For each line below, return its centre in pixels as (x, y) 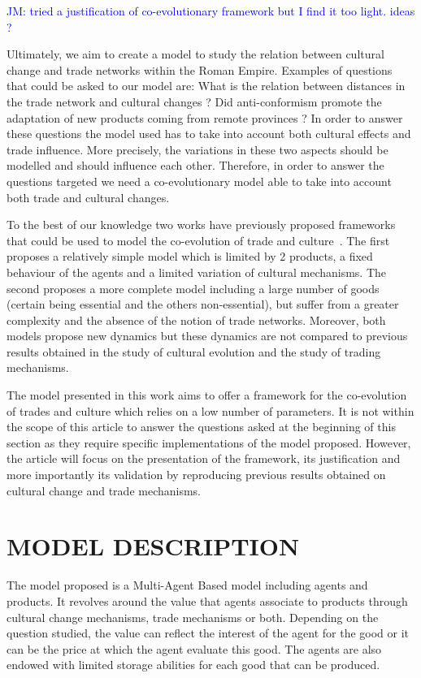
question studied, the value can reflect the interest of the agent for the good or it (208, 633)
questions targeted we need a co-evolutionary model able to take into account (199, 181)
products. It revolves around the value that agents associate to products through (207, 600)
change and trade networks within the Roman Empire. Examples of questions (200, 69)
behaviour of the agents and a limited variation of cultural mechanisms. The (197, 272)
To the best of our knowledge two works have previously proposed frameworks (201, 225)
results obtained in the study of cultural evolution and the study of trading (194, 351)
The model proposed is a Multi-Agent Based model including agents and (187, 585)
